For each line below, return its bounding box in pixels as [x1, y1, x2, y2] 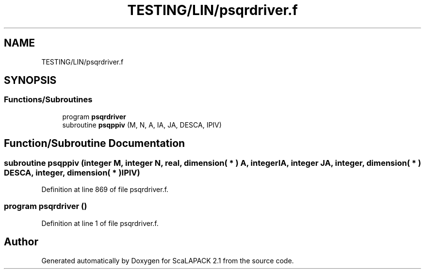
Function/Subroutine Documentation [4, 137, 185, 150]
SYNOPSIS [4, 74, 57, 87]
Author [4, 236, 38, 248]
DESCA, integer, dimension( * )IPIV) [4, 167, 140, 177]
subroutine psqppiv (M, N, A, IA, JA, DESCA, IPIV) [62, 120, 222, 129]
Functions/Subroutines [4, 95, 93, 105]
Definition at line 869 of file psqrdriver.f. [41, 185, 169, 194]
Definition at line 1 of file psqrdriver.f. [41, 219, 159, 227]
